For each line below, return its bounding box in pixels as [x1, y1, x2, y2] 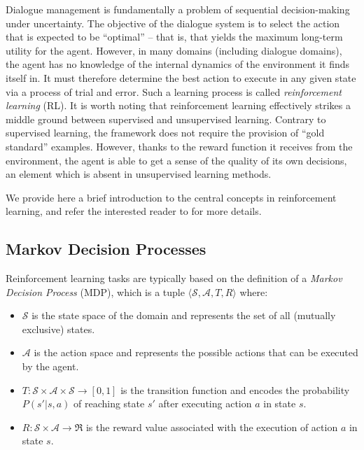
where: [239, 284, 268, 299]
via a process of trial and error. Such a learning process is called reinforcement [6, 84, 342, 99]
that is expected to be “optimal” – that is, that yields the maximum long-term [6, 29, 343, 44]
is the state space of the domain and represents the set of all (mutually [31, 308, 336, 323]
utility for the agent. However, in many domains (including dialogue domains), [6, 43, 342, 57]
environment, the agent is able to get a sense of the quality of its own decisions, [6, 153, 347, 167]
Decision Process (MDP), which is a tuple [6, 284, 185, 299]
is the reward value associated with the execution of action [85, 419, 338, 434]
